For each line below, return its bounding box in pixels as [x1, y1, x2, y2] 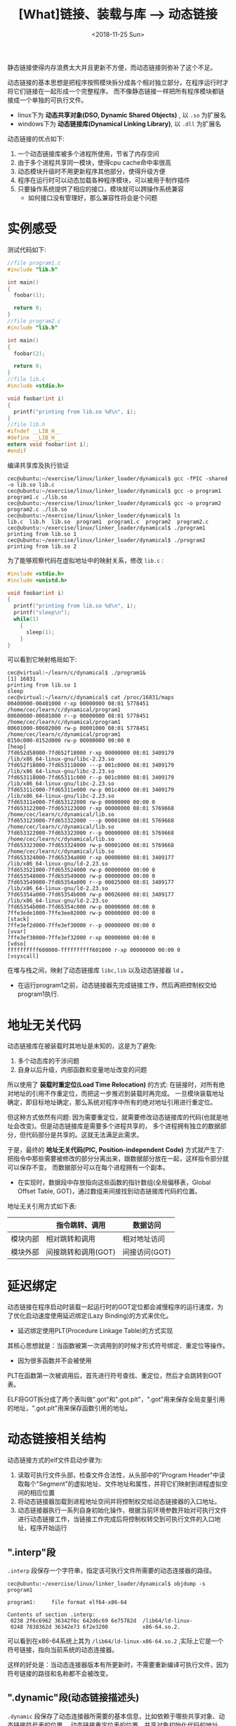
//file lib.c [7, 376, 46, 383]
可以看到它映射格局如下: [7, 656, 77, 664]
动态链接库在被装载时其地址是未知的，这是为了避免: [7, 1042, 157, 1050]
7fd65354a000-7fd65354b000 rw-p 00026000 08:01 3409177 [7, 892, 174, 899]
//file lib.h [7, 421, 46, 428]
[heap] [7, 744, 27, 751]
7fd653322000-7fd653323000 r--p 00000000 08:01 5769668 [7, 830, 174, 837]
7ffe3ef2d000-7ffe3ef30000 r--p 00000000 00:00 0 [7, 922, 156, 930]
